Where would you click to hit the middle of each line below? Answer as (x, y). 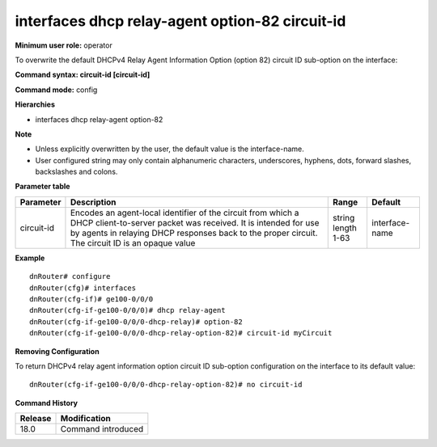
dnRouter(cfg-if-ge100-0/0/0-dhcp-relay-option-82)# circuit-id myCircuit (181, 333)
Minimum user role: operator (64, 45)
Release (36, 419)
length (345, 228)
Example (30, 258)
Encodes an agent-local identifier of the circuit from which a (185, 213)
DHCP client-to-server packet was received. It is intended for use (195, 222)
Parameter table (42, 187)
